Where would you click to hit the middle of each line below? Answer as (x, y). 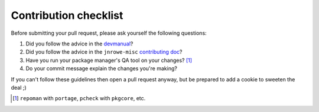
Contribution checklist (67, 15)
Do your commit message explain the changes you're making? (101, 68)
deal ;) (19, 87)
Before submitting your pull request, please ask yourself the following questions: (109, 33)
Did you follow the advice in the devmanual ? (79, 44)
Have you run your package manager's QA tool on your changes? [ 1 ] (109, 60)
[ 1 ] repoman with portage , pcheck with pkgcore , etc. (79, 98)
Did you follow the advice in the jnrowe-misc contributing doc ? (104, 52)
